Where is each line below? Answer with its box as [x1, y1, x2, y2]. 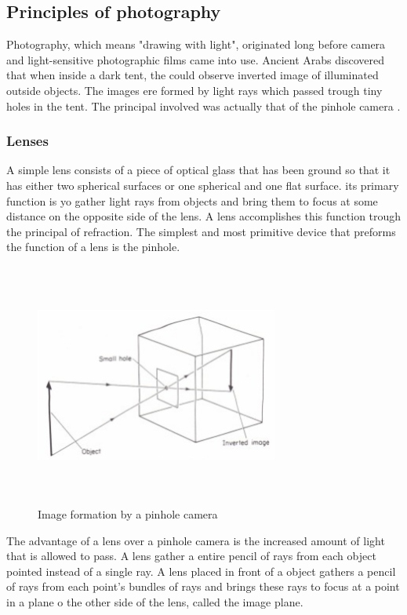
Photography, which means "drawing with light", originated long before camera [6, 36, 386, 53]
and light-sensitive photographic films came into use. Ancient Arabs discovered [6, 51, 385, 67]
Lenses [6, 131, 49, 151]
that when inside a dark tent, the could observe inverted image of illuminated [6, 67, 379, 83]
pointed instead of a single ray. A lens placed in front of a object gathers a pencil [6, 562, 396, 579]
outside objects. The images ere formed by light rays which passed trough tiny [6, 82, 383, 98]
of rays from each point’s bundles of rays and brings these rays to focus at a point [6, 578, 400, 595]
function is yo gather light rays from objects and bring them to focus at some [6, 192, 378, 209]
